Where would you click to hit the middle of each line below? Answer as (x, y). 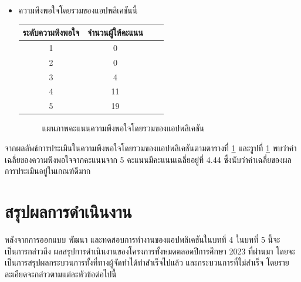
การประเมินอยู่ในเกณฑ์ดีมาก (48, 171)
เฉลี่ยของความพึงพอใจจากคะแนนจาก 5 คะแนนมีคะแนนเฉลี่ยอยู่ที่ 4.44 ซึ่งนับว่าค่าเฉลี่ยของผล (148, 159)
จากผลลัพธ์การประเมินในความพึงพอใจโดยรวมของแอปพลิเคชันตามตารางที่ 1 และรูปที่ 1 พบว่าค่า (151, 148)
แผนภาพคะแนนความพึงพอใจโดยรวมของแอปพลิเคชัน (123, 128)
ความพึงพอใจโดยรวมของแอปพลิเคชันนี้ (78, 10)
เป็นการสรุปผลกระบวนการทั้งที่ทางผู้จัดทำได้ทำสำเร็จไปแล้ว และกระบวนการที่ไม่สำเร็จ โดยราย (147, 262)
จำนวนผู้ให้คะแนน (115, 33)
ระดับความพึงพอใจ (51, 33)
